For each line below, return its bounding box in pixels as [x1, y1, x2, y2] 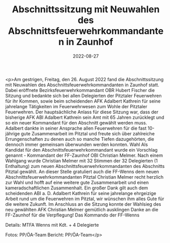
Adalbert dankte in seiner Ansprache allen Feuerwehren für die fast [5, 125, 147, 131]
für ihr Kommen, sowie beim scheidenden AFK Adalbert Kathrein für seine [5, 98, 161, 104]
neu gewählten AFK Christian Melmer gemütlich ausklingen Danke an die [5, 206, 158, 212]
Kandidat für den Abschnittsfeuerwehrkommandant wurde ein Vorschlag [5, 147, 158, 153]
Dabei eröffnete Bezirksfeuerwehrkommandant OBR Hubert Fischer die [5, 87, 155, 93]
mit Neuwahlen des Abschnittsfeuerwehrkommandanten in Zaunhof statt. [5, 82, 160, 88]
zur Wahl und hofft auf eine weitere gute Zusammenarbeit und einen [5, 179, 149, 185]
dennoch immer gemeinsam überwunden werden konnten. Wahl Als [5, 141, 148, 148]
